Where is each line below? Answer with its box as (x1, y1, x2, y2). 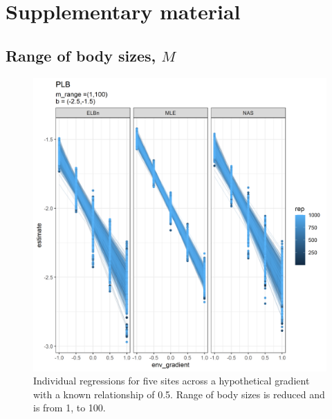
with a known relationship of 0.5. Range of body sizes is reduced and (33, 387, 325, 401)
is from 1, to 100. (33, 400, 106, 415)
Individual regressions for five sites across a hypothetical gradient (33, 373, 310, 388)
